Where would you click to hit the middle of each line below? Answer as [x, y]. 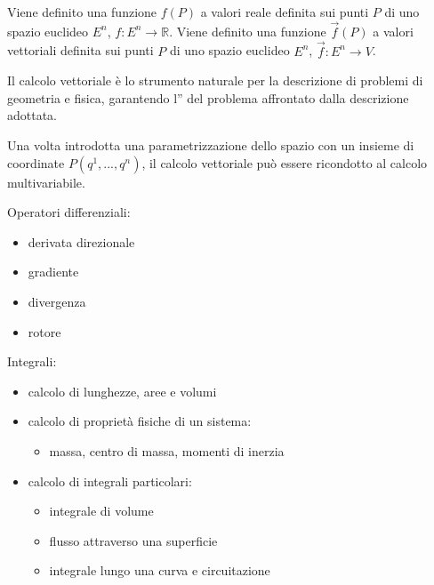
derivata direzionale [81, 241]
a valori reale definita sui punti [285, 12]
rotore [44, 331]
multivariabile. [46, 182]
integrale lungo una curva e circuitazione [160, 570]
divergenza [57, 301]
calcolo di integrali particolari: [110, 481]
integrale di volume [101, 511]
